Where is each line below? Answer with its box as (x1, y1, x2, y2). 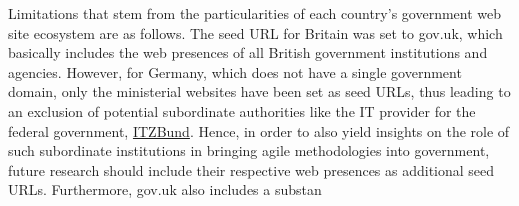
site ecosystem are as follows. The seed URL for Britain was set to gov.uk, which (8, 22, 503, 43)
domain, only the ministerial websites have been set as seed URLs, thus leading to (8, 81, 511, 102)
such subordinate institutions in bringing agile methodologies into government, (8, 140, 490, 161)
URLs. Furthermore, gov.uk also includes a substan (8, 179, 322, 200)
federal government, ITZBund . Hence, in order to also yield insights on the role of (8, 120, 510, 141)
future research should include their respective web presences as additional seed (8, 159, 495, 180)
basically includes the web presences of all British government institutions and (8, 42, 488, 63)
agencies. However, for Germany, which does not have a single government (8, 61, 462, 82)
